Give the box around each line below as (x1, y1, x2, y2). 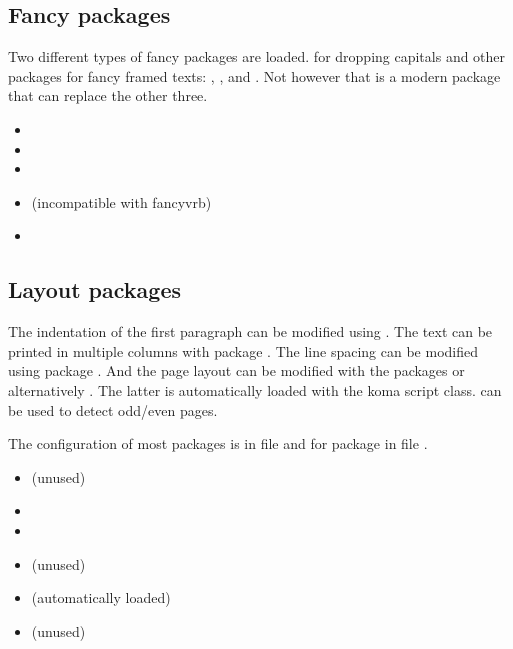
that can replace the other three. (8, 85, 208, 106)
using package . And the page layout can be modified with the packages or (8, 360, 465, 381)
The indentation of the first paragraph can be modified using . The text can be (8, 321, 493, 342)
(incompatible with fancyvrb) (31, 191, 212, 212)
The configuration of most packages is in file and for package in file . (8, 433, 428, 454)
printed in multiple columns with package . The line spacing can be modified (8, 340, 478, 361)
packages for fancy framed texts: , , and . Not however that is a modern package (8, 65, 501, 86)
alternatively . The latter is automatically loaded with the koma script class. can (8, 379, 502, 400)
